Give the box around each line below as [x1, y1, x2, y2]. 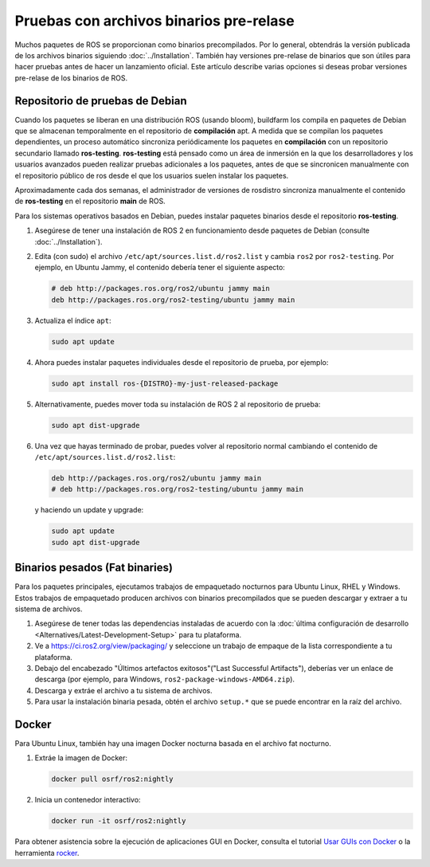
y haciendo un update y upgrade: [34, 505, 144, 515]
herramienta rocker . [14, 848, 80, 857]
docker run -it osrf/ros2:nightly [51, 817, 186, 826]
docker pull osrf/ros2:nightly [51, 775, 174, 784]
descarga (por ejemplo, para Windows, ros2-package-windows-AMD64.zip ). [34, 674, 295, 685]
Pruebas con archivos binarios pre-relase [14, 12, 295, 29]
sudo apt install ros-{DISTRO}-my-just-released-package [51, 379, 279, 388]
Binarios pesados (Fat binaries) [14, 561, 173, 575]
